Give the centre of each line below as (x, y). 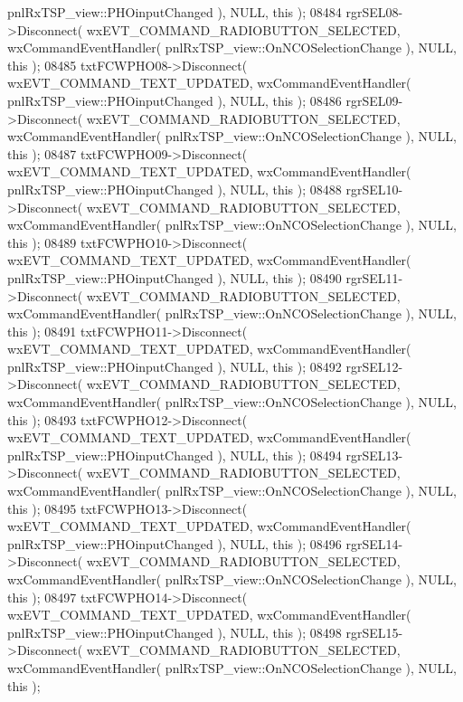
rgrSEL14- (374, 543)
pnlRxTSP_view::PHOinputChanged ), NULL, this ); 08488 (175, 189)
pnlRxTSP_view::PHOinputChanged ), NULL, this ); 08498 (175, 632)
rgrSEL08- (374, 12)
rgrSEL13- (374, 455)
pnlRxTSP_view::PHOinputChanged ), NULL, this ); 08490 (175, 277)
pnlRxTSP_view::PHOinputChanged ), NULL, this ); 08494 (175, 455)
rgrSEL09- (374, 100)
